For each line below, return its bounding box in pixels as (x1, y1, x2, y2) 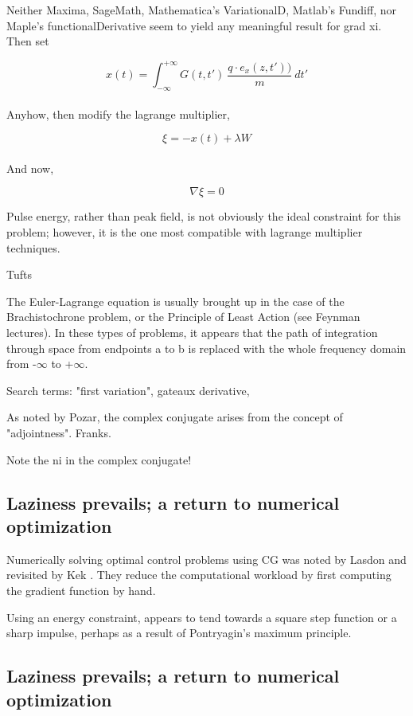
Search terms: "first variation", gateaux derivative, (6, 381, 250, 398)
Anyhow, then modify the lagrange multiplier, (6, 105, 230, 122)
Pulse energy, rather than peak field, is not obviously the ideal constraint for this (6, 208, 401, 225)
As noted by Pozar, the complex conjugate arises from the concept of (6, 409, 343, 425)
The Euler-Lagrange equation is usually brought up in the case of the (6, 292, 345, 309)
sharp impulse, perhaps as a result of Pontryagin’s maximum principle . (6, 624, 352, 641)
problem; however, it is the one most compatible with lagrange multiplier (6, 224, 363, 241)
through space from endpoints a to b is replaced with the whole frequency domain (6, 339, 407, 356)
